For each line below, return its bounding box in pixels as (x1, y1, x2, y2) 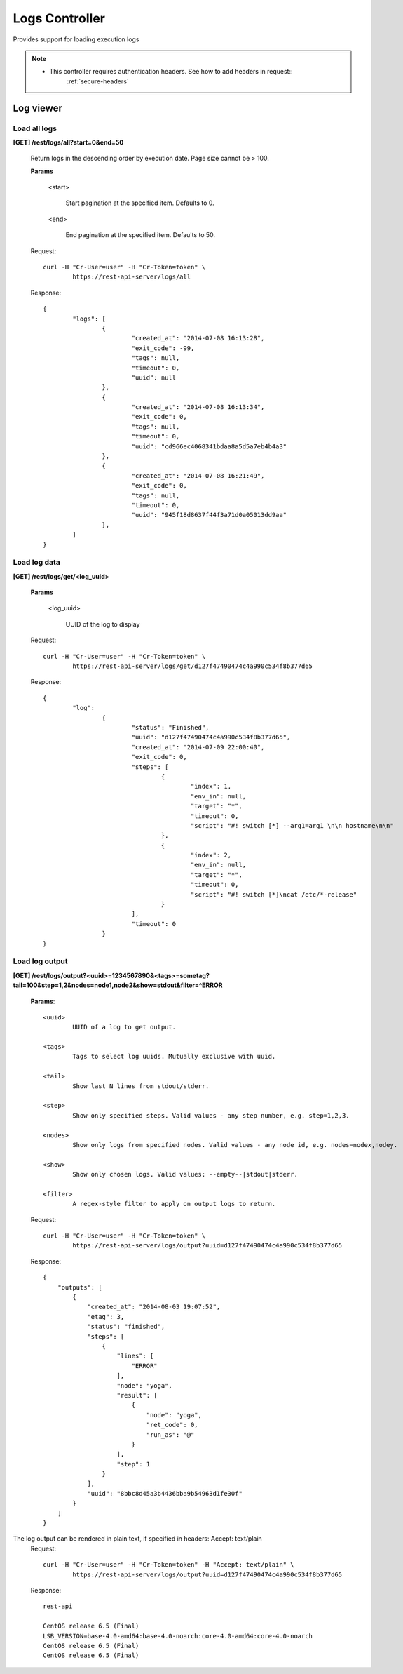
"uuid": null (131, 373, 177, 382)
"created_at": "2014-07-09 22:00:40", (131, 743, 265, 751)
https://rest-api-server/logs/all (72, 273, 191, 281)
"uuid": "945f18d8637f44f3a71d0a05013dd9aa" (131, 511, 287, 519)
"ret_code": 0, (146, 1421, 199, 1429)
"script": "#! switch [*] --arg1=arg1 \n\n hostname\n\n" (190, 822, 394, 829)
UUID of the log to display (65, 620, 140, 628)
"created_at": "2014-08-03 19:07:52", (87, 1303, 221, 1311)
